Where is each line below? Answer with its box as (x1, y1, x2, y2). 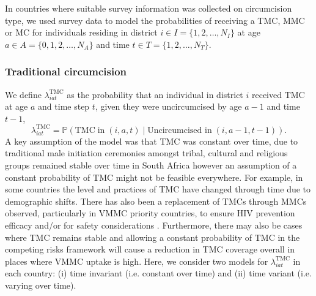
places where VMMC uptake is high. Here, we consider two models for (5, 254, 268, 267)
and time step (38, 100, 90, 113)
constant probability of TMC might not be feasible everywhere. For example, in (5, 170, 303, 183)
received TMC (251, 88, 305, 101)
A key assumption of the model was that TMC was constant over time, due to (5, 134, 298, 147)
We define (5, 88, 42, 101)
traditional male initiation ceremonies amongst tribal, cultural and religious (5, 146, 288, 159)
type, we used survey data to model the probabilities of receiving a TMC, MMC (5, 13, 305, 26)
